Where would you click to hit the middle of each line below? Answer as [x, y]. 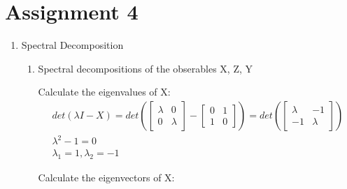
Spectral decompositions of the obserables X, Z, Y [146, 68]
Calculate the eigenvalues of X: [104, 92]
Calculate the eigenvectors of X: [106, 177]
